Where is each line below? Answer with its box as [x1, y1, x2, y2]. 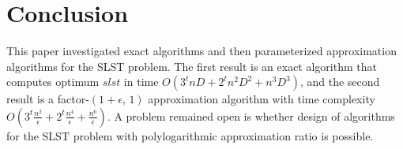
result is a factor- [6, 91, 89, 107]
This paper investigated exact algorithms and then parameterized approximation [6, 43, 397, 59]
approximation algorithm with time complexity [148, 91, 375, 107]
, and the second [299, 73, 380, 90]
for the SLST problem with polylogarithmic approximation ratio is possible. [6, 127, 374, 143]
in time [123, 73, 159, 90]
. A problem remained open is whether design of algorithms [107, 107, 395, 124]
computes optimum [6, 73, 100, 90]
